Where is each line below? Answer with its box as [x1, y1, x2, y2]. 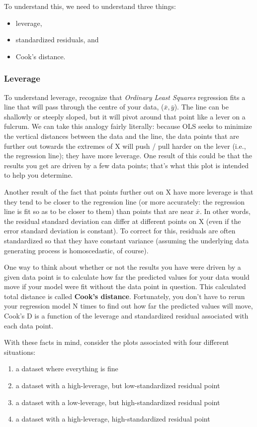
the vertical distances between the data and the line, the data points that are [4, 130, 239, 141]
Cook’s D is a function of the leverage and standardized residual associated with [4, 311, 249, 321]
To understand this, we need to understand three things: [4, 1, 176, 11]
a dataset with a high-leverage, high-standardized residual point [15, 414, 210, 424]
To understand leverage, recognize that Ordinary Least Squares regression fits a [4, 92, 246, 102]
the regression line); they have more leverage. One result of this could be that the [4, 150, 253, 161]
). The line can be [174, 102, 229, 112]
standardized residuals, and [15, 34, 99, 45]
